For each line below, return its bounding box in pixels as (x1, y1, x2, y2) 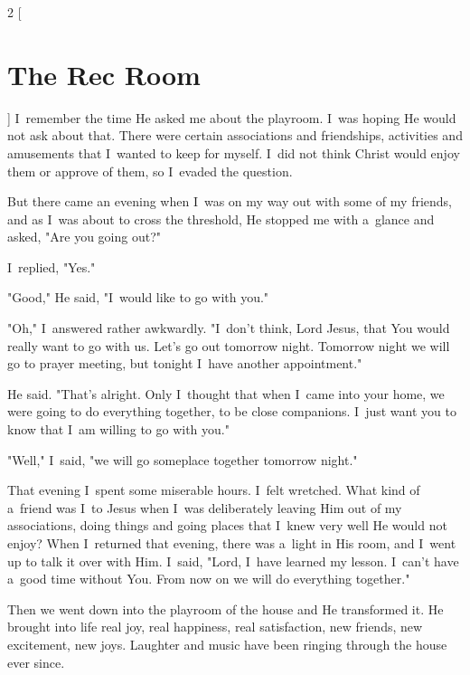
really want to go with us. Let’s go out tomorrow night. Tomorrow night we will (7, 336, 450, 355)
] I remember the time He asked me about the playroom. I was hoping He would (7, 108, 456, 127)
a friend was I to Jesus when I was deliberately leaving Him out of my (7, 498, 402, 517)
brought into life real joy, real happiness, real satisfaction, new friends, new (7, 617, 423, 636)
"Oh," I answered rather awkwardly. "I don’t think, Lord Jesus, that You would (7, 318, 450, 337)
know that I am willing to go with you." (7, 420, 230, 439)
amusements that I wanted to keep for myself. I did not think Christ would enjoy (7, 143, 460, 162)
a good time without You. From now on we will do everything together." (7, 569, 410, 588)
